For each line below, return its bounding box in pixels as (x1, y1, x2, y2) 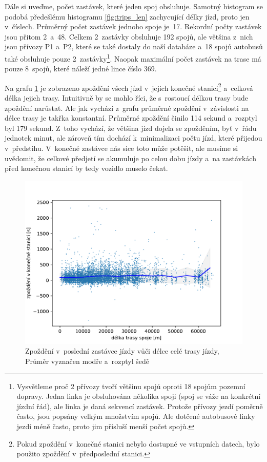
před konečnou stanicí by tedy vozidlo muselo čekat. (5, 163, 168, 174)
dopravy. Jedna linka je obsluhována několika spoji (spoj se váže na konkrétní (16, 391, 261, 401)
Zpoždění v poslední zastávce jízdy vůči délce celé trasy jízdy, (25, 345, 219, 356)
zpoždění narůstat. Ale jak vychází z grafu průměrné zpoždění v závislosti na (5, 102, 249, 113)
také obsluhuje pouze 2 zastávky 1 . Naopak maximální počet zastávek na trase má (5, 51, 261, 64)
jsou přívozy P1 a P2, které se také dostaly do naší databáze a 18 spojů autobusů (5, 41, 263, 52)
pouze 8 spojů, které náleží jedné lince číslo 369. (5, 63, 157, 74)
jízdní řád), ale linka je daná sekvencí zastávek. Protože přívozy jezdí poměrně (16, 400, 263, 411)
